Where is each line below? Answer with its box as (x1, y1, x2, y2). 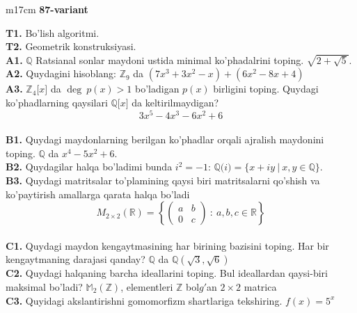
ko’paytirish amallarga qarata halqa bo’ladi (6, 186, 190, 201)
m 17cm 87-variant (6, 2, 88, 16)
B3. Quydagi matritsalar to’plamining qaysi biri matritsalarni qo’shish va (6, 173, 320, 188)
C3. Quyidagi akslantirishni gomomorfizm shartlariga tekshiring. (6, 293, 283, 307)
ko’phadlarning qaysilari (6, 95, 108, 109)
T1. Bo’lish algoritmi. (6, 25, 100, 40)
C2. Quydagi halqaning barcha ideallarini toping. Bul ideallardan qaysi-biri (6, 266, 328, 280)
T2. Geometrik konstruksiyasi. (6, 39, 136, 54)
